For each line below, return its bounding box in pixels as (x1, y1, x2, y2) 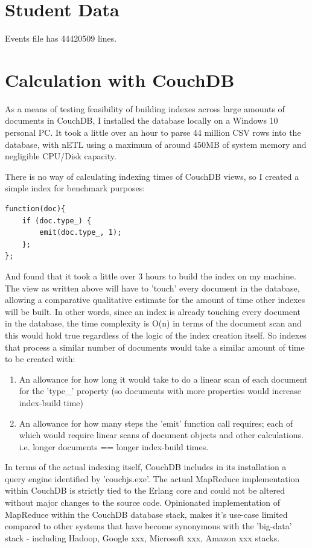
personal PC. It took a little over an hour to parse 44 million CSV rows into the (5, 126, 301, 139)
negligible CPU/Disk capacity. (5, 150, 116, 162)
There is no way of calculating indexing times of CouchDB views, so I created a (5, 170, 299, 182)
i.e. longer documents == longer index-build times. (19, 440, 209, 453)
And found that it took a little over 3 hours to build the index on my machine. (5, 269, 296, 282)
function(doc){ (5, 205, 66, 213)
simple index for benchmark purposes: (5, 182, 145, 194)
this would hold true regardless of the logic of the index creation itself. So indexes (5, 328, 307, 341)
